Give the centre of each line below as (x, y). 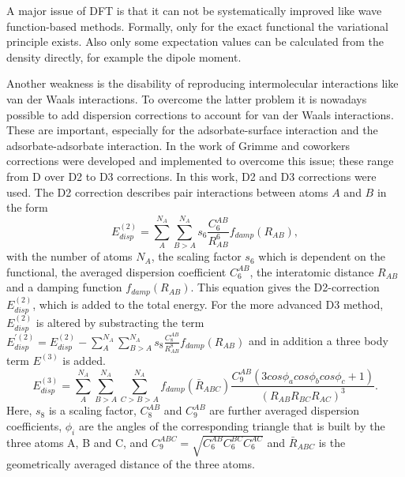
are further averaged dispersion (285, 410)
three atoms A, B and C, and (77, 442)
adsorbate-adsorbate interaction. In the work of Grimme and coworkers (178, 145)
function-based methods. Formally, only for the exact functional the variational (197, 26)
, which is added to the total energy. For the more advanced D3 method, (208, 304)
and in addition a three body (318, 341)
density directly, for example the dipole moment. (124, 56)
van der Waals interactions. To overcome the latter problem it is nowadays (187, 98)
